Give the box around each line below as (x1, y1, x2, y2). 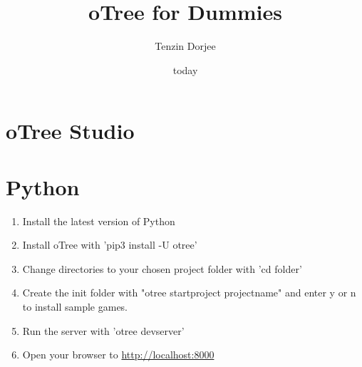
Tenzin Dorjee (155, 38, 216, 53)
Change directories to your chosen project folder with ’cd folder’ (22, 261, 302, 276)
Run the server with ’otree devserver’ (22, 323, 185, 338)
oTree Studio (6, 116, 135, 145)
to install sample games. (22, 299, 128, 314)
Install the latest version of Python (22, 213, 175, 228)
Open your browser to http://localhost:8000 (22, 347, 214, 362)
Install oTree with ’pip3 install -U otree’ (22, 237, 197, 252)
